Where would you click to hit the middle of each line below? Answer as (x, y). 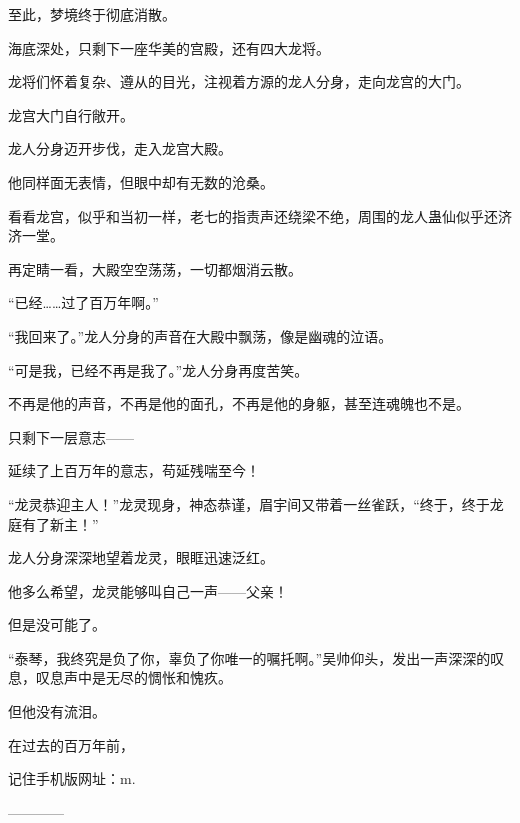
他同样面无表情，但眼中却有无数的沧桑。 (141, 181)
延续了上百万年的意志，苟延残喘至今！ (134, 470)
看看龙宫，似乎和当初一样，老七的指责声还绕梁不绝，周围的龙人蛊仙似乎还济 (260, 215)
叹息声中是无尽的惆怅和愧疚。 (133, 677)
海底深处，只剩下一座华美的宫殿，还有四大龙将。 (169, 47)
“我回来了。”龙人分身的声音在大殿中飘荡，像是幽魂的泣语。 (200, 335)
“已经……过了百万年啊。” (83, 302)
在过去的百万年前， (71, 744)
